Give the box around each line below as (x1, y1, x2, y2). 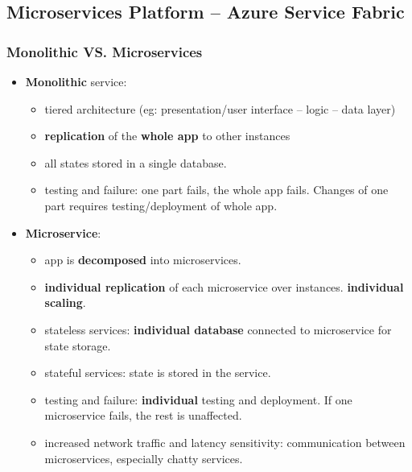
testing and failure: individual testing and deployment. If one (44, 391, 352, 408)
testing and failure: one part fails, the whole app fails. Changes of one (44, 181, 389, 198)
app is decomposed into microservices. (44, 251, 241, 268)
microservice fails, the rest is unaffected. (44, 407, 242, 424)
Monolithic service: (25, 73, 127, 89)
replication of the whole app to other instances (44, 127, 290, 144)
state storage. (44, 337, 111, 354)
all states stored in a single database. (44, 154, 227, 171)
